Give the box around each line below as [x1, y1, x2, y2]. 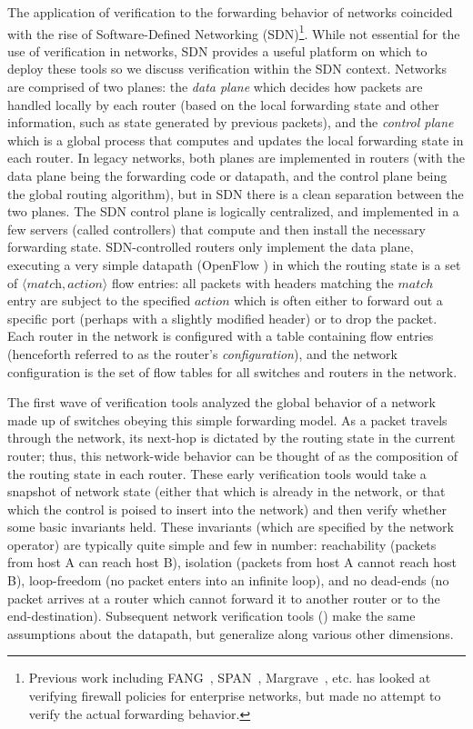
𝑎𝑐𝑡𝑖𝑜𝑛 [67, 277, 103, 291]
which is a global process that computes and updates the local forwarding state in [7, 130, 464, 149]
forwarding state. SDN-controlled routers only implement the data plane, [7, 237, 414, 256]
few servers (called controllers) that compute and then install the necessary [7, 219, 426, 238]
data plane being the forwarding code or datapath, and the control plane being [7, 166, 448, 185]
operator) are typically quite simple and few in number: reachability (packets [7, 534, 437, 554]
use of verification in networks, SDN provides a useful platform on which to [7, 41, 428, 60]
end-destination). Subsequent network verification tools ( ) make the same [7, 606, 416, 625]
